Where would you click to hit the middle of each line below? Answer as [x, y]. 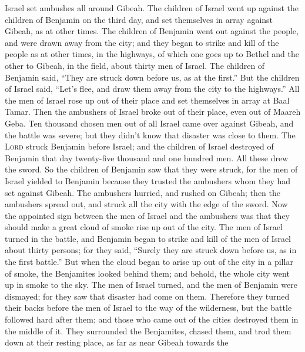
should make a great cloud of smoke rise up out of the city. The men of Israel [144, 227]
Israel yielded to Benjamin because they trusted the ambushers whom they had [148, 180]
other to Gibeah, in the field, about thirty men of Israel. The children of [135, 65]
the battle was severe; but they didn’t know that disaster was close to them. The [150, 135]
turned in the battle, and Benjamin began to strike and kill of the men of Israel [148, 238]
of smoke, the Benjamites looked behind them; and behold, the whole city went [147, 273]
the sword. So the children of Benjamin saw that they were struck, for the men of [151, 169]
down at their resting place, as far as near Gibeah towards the [117, 342]
